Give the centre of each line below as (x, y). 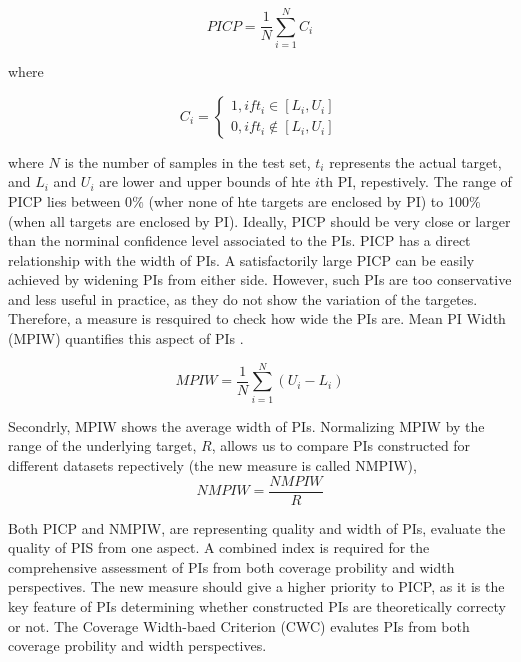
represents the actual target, (415, 161)
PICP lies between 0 (70, 200)
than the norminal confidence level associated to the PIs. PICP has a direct (239, 240)
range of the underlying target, (102, 445)
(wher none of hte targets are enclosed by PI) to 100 (308, 200)
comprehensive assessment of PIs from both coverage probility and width (231, 566)
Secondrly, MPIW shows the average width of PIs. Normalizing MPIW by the (246, 425)
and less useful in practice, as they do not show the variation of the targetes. (243, 298)
